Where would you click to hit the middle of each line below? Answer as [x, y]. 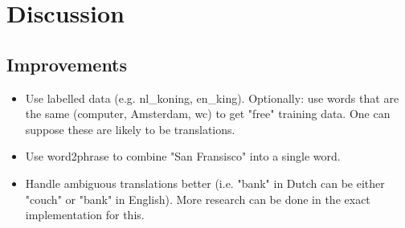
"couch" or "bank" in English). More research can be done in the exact [198, 199]
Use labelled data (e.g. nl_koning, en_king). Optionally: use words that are [212, 98]
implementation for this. [85, 215]
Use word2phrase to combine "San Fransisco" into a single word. [183, 156]
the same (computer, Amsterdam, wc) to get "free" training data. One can [208, 114]
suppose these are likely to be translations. [130, 129]
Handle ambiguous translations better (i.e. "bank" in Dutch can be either [205, 183]
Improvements [67, 64]
